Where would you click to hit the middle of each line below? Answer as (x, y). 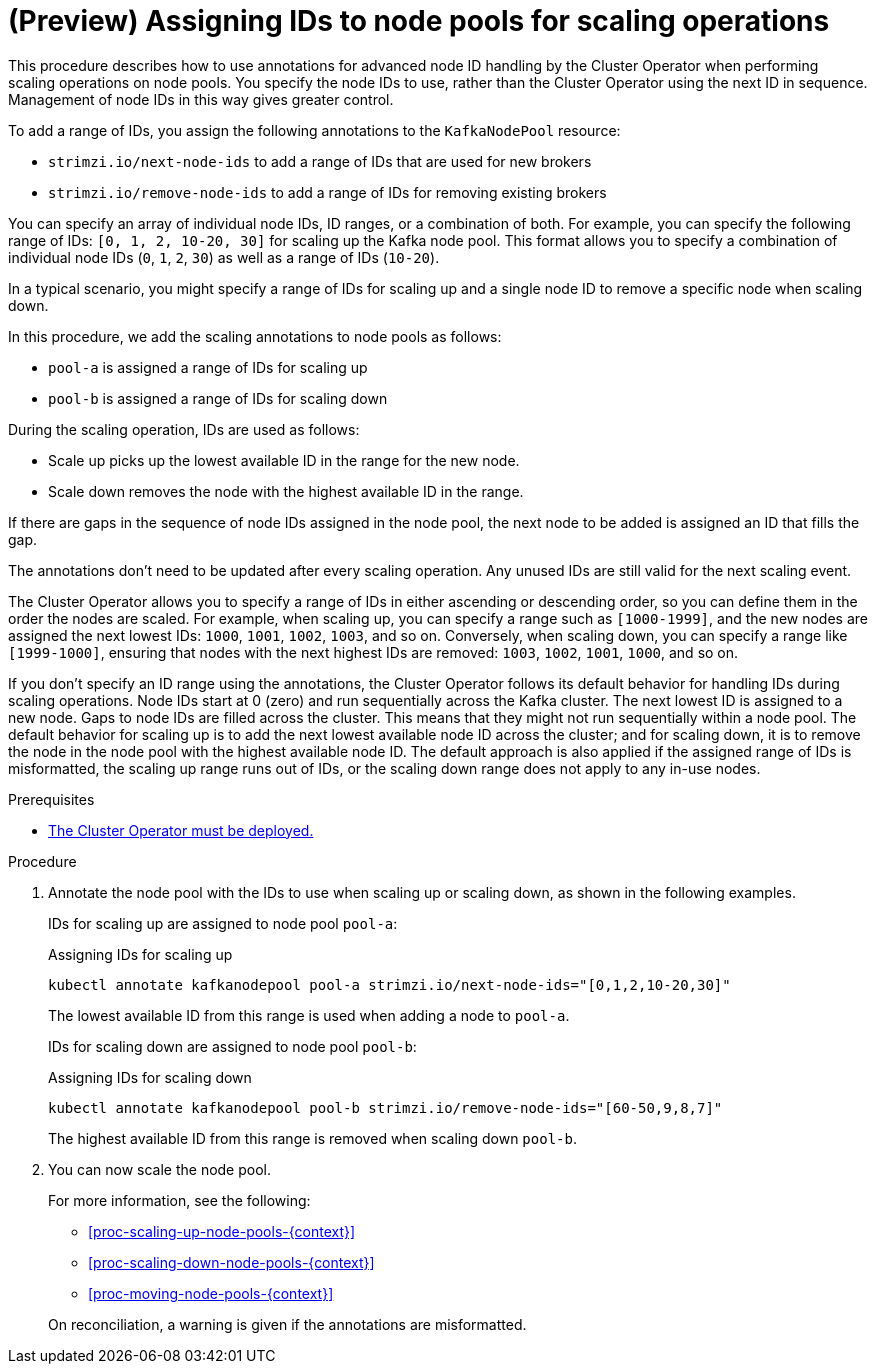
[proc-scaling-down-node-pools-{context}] (231, 1262)
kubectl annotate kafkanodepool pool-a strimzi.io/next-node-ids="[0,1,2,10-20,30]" (389, 984)
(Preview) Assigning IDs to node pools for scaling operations (419, 21)
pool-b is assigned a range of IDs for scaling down (218, 398)
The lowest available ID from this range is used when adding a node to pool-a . (309, 1015)
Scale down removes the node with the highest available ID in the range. (286, 491)
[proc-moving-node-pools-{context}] (211, 1293)
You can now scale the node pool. (160, 1169)
